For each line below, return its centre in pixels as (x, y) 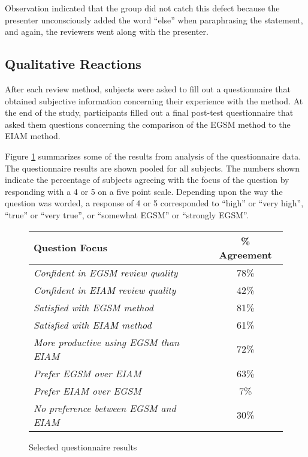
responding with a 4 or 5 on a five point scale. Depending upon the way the (144, 191)
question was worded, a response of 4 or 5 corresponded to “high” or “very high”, (154, 203)
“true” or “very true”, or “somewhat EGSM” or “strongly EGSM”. (127, 214)
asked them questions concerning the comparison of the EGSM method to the (148, 124)
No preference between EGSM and (105, 408)
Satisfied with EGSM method (93, 307)
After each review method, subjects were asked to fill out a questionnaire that (148, 88)
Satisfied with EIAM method (93, 324)
